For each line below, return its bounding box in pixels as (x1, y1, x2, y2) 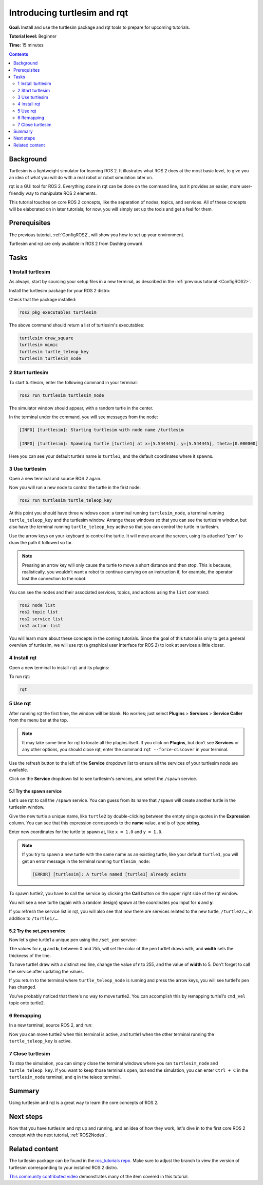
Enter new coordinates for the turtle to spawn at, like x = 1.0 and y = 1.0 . (9, 829, 163, 835)
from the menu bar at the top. (9, 717, 68, 723)
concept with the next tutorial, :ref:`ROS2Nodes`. (9, 1132, 107, 1138)
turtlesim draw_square (19, 335, 74, 341)
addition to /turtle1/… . (9, 915, 59, 921)
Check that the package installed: (9, 296, 76, 302)
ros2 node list (19, 602, 56, 608)
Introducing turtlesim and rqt (9, 7, 129, 18)
